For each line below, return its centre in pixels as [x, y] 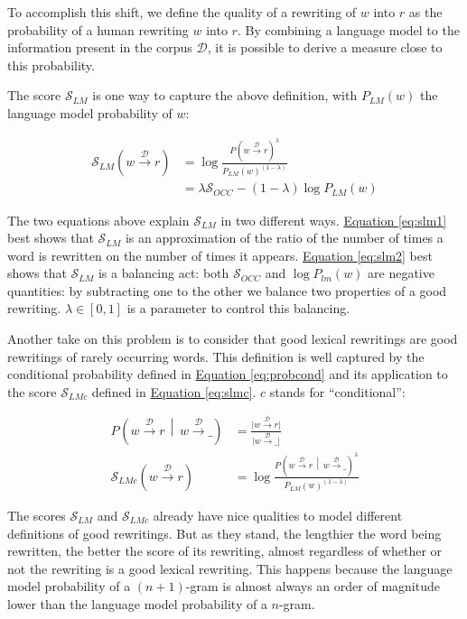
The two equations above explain [98, 220]
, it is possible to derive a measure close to [325, 47]
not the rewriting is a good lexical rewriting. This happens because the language [230, 568]
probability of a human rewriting [98, 29]
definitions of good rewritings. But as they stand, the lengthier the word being [224, 533]
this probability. [51, 65]
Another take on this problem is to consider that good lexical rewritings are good [233, 339]
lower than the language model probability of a [137, 603]
